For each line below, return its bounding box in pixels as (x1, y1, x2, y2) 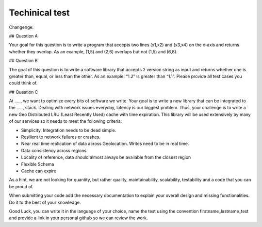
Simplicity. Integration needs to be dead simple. (21, 127, 116, 133)
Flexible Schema (21, 161, 54, 167)
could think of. (9, 80, 38, 86)
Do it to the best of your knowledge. (9, 199, 81, 205)
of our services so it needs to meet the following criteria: (9, 118, 122, 124)
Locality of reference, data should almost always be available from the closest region (21, 154, 191, 160)
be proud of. (9, 183, 34, 189)
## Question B (9, 58, 38, 64)
